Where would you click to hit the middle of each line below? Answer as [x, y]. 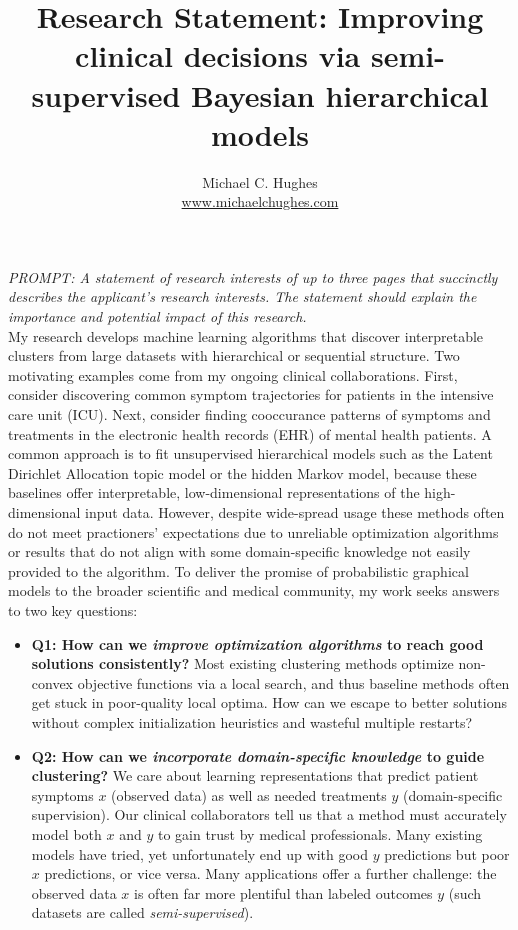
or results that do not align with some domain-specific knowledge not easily [239, 551]
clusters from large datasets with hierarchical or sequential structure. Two [234, 355]
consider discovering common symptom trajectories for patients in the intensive [251, 394]
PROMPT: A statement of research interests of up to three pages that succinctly [253, 276]
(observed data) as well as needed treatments [249, 794]
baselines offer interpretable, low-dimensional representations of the [214, 492]
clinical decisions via [218, 55]
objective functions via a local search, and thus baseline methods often [293, 682]
